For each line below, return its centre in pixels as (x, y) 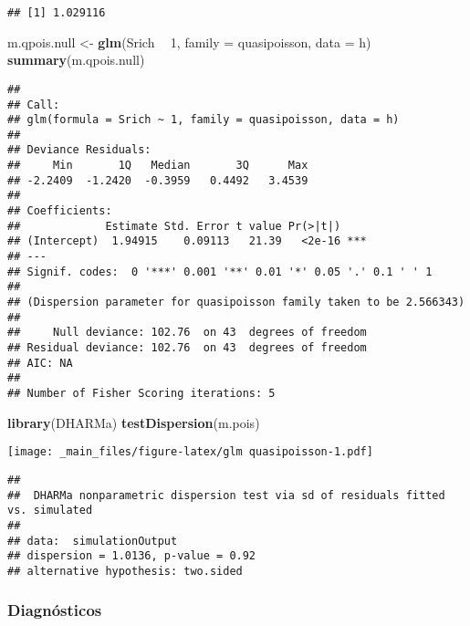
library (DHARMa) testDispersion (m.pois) (134, 422)
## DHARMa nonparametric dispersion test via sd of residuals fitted (226, 495)
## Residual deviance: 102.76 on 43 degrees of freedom (187, 348)
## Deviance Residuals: (79, 150)
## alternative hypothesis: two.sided (125, 571)
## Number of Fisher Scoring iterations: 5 (141, 393)
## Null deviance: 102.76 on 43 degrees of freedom (187, 333)
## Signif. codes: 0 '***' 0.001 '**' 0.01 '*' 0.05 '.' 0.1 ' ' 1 (220, 271)
